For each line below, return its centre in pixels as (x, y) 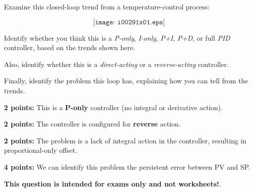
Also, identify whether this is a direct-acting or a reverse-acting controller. (117, 64)
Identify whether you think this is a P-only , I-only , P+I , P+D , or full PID (117, 37)
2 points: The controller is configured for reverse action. (92, 124)
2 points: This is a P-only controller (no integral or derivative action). (113, 107)
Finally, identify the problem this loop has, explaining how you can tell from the (126, 81)
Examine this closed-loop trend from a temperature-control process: (107, 6)
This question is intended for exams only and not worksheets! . (113, 183)
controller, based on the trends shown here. (70, 47)
